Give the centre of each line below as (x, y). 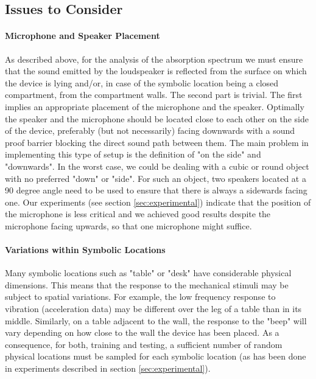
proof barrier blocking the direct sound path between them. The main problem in (157, 142)
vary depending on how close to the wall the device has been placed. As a (142, 332)
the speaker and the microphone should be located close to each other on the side (157, 118)
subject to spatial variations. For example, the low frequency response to (140, 297)
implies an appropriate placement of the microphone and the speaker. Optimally (155, 106)
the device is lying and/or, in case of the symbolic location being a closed (142, 82)
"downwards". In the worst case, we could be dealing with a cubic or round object (157, 166)
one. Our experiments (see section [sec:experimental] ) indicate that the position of (158, 202)
